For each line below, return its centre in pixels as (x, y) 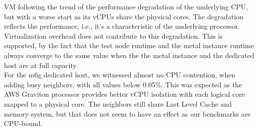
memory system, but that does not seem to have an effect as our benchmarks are (128, 113)
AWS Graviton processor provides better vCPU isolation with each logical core (125, 94)
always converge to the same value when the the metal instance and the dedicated (129, 55)
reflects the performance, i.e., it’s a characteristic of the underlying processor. (122, 26)
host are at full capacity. (41, 65)
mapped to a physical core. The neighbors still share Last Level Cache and (118, 103)
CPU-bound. (23, 123)
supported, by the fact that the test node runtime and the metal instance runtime (129, 45)
